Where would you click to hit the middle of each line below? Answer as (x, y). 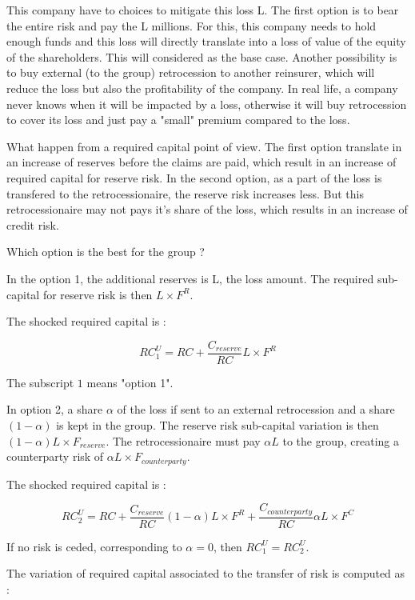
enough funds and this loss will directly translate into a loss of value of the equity (206, 41)
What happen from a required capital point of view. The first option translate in (204, 146)
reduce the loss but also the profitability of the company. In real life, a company (202, 88)
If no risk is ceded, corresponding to (94, 546)
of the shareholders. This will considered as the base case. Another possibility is (202, 56)
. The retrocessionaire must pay (183, 440)
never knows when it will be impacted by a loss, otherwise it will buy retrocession (207, 104)
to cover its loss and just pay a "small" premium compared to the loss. (178, 120)
